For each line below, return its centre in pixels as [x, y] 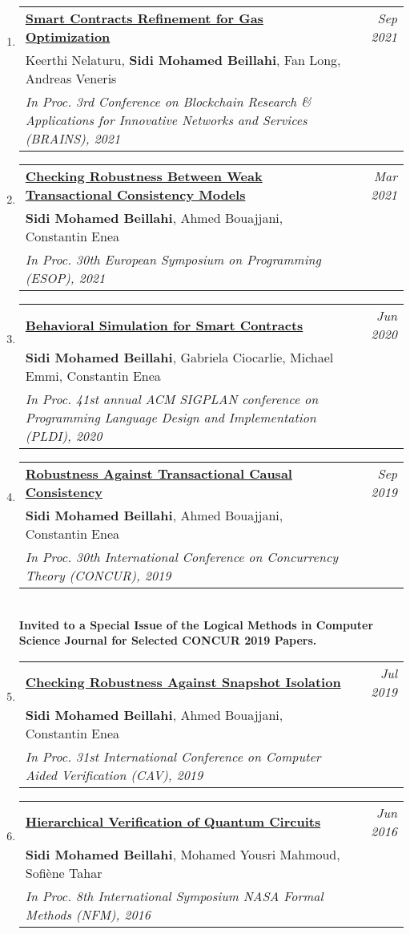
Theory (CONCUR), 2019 [98, 575]
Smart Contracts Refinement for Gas [144, 18]
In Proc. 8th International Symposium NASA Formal [174, 896]
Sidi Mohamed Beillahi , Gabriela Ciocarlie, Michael [179, 357]
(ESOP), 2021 [65, 278]
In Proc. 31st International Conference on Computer [173, 756]
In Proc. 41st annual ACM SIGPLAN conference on [172, 399]
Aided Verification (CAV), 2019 [114, 774]
